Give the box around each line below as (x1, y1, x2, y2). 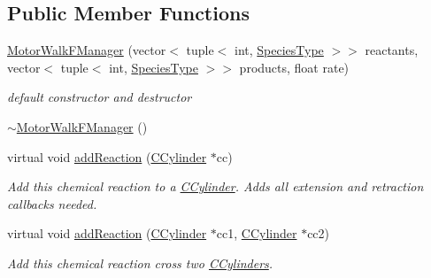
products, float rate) (239, 58, 350, 76)
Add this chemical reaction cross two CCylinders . (7, 253, 273, 272)
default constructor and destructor (7, 88, 192, 106)
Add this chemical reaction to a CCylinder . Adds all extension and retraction (7, 177, 424, 196)
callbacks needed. (7, 194, 97, 212)
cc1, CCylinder (216, 224, 297, 243)
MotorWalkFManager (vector (7, 41, 166, 59)
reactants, (365, 41, 419, 59)
